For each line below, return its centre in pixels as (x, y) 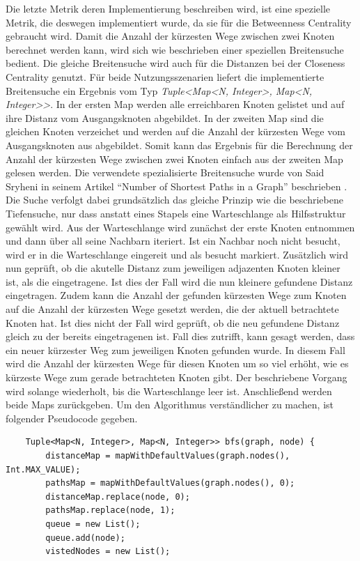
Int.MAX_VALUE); (43, 469)
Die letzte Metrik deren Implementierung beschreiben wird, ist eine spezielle (168, 8)
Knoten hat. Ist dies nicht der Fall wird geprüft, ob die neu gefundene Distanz (173, 322)
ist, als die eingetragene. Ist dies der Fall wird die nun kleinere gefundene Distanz (179, 281)
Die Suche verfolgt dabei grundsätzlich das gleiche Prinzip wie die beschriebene (174, 200)
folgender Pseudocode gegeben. (72, 418)
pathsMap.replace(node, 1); (110, 510)
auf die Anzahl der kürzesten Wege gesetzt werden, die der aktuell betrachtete (172, 309)
